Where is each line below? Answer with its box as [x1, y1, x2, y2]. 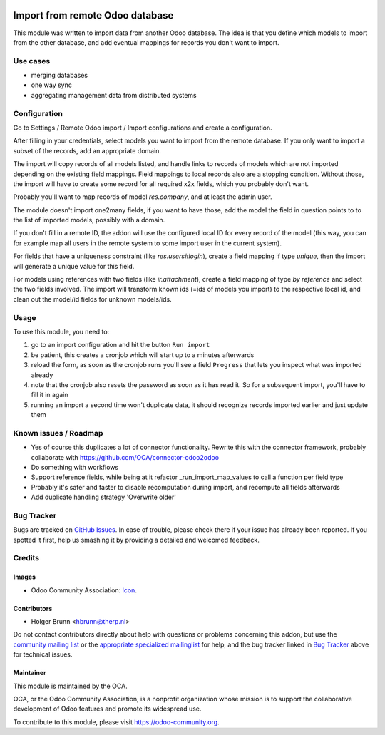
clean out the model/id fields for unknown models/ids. [13, 294, 172, 303]
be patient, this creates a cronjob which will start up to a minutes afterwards [31, 350, 255, 359]
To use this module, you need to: [13, 327, 110, 336]
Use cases [13, 56, 51, 66]
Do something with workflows [31, 463, 119, 472]
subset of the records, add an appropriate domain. [13, 146, 162, 155]
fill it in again [31, 391, 68, 399]
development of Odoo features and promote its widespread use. [13, 704, 202, 713]
